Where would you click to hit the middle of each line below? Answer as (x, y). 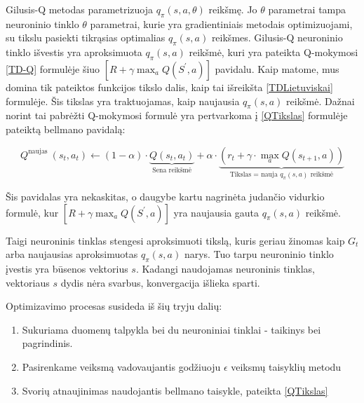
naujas (38, 152)
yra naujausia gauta (216, 212)
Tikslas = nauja (254, 175)
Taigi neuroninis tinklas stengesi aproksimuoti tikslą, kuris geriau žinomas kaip (175, 240)
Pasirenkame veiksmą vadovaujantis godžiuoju (121, 366)
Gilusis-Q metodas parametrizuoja (80, 9)
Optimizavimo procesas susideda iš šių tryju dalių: (114, 306)
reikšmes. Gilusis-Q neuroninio (277, 37)
